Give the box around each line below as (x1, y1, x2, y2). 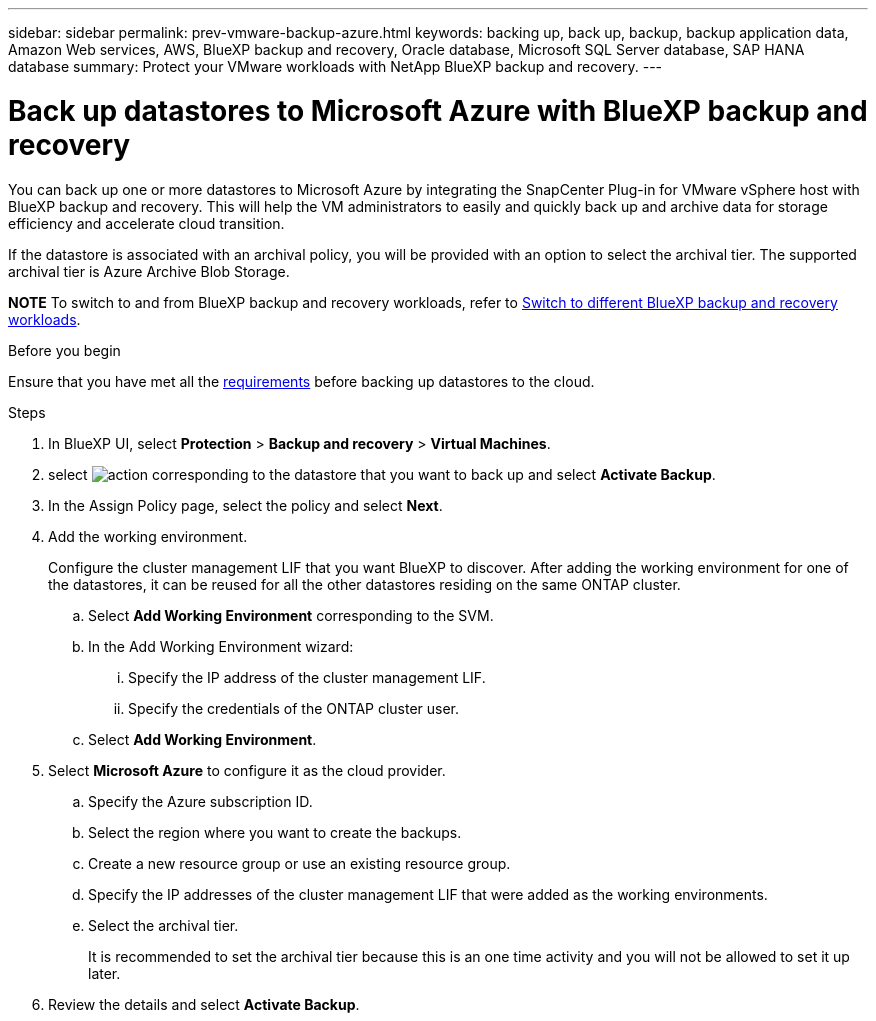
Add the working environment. (48, 527, 248, 545)
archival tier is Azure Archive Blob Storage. (8, 262, 290, 280)
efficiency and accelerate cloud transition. (8, 214, 285, 232)
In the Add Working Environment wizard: (88, 637, 354, 655)
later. (88, 964, 121, 982)
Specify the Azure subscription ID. (88, 792, 313, 810)
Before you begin (8, 341, 121, 359)
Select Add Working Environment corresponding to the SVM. (88, 606, 494, 624)
